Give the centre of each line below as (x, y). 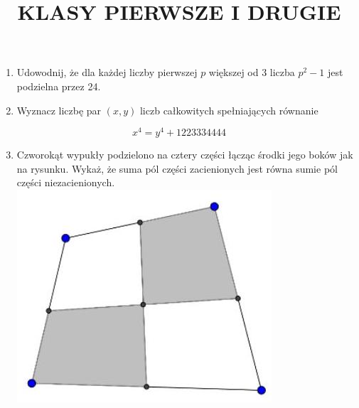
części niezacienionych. (66, 182)
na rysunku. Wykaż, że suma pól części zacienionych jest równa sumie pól (177, 168)
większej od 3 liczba (252, 72)
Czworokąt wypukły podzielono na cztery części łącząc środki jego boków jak (185, 155)
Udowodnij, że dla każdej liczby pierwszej (107, 72)
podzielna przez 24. (59, 86)
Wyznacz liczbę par (59, 110)
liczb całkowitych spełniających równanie (229, 110)
